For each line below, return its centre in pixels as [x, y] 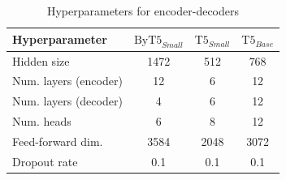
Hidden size [41, 60]
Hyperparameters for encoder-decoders [143, 11]
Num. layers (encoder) [67, 81]
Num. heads [42, 121]
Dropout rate [45, 161]
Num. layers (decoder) [67, 101]
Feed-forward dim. [58, 141]
